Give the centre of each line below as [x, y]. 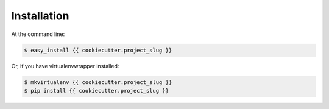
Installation [40, 16]
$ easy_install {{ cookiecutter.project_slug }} [98, 50]
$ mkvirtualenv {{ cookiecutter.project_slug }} [98, 82]
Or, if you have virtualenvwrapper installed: [65, 66]
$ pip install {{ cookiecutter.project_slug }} [96, 90]
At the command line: [38, 34]
